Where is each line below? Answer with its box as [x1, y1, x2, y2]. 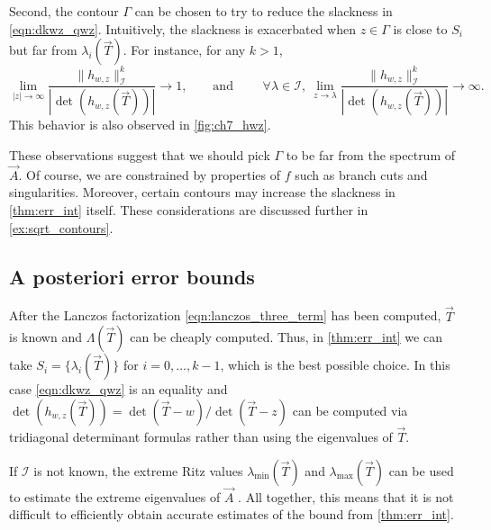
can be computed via [292, 400, 408, 419]
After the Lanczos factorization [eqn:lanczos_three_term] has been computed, [9, 306, 441, 325]
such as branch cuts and [295, 165, 428, 184]
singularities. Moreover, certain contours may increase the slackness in [9, 183, 396, 202]
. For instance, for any [123, 40, 246, 59]
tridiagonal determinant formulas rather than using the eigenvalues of [9, 427, 393, 445]
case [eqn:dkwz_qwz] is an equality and [9, 380, 228, 399]
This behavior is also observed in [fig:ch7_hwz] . [9, 115, 271, 134]
